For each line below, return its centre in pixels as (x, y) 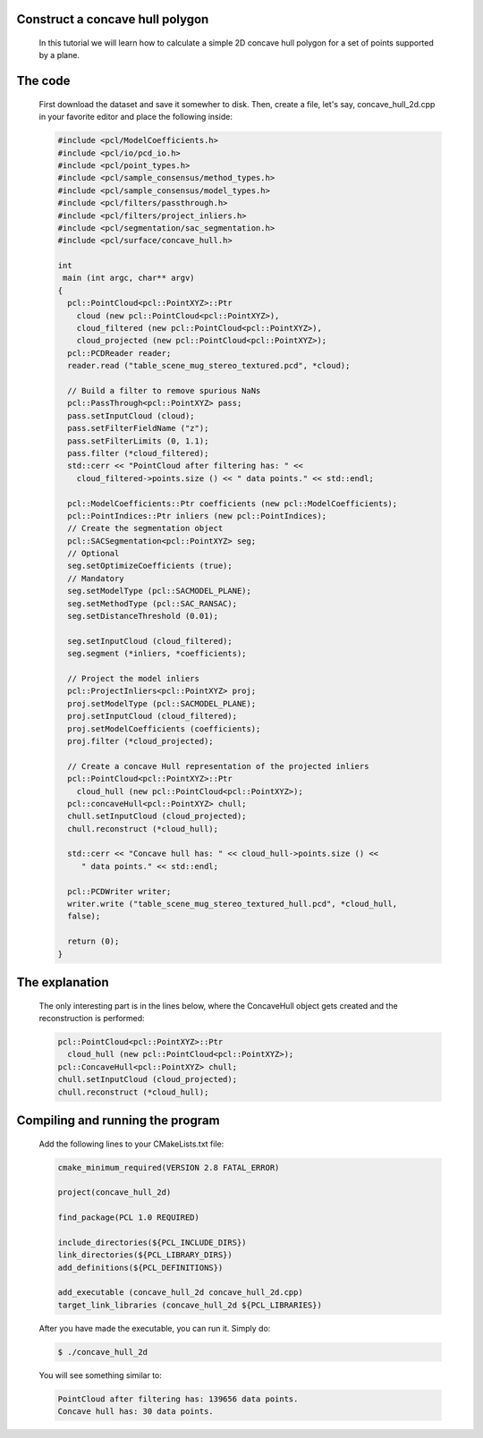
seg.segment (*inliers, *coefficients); (157, 654)
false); (84, 916)
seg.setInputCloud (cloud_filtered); (150, 641)
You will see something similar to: (101, 1375)
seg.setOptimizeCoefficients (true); (150, 566)
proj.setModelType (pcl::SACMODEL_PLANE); (162, 703)
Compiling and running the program (118, 1120)
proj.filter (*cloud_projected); (140, 741)
